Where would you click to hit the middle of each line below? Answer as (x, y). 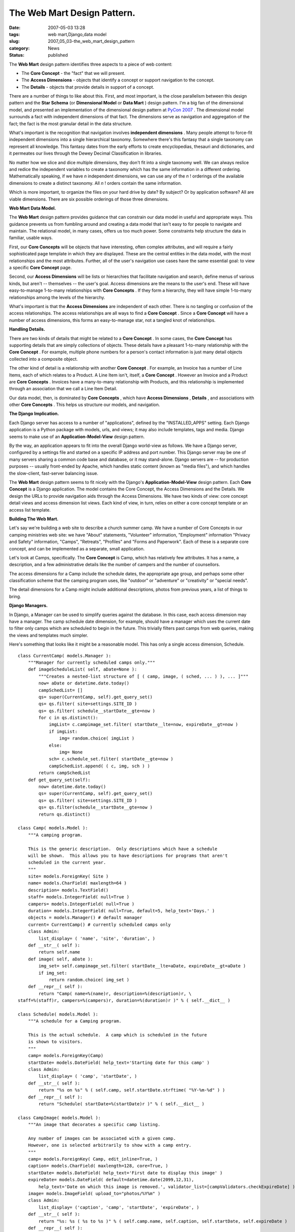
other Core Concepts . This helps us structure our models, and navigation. (85, 405)
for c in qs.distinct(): (68, 718)
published (58, 55)
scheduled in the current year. (67, 863)
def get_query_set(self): (59, 780)
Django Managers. (28, 606)
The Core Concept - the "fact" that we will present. (73, 73)
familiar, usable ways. (31, 238)
